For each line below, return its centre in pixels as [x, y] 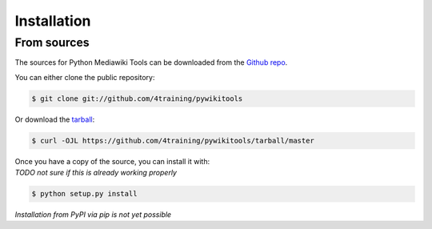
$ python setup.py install [84, 194]
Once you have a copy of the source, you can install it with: [112, 161]
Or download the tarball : [55, 119]
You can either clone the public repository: [85, 77]
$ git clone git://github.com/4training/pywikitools [137, 98]
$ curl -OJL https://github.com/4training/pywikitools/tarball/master [173, 141]
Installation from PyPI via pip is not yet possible [93, 215]
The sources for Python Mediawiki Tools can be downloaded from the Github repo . [151, 62]
